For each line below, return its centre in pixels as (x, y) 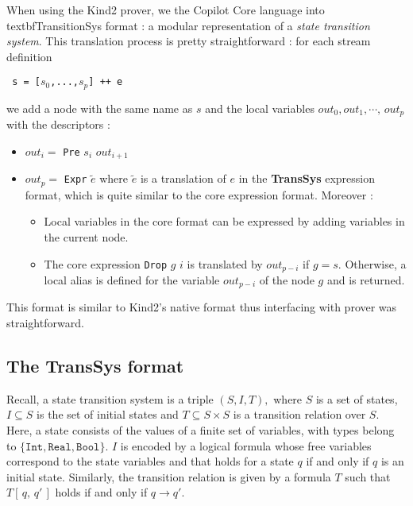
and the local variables (260, 108)
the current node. (86, 236)
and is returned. (366, 280)
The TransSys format (95, 366)
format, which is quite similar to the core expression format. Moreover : (199, 194)
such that (368, 476)
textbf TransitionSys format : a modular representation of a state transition (188, 25)
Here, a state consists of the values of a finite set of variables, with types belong (201, 430)
